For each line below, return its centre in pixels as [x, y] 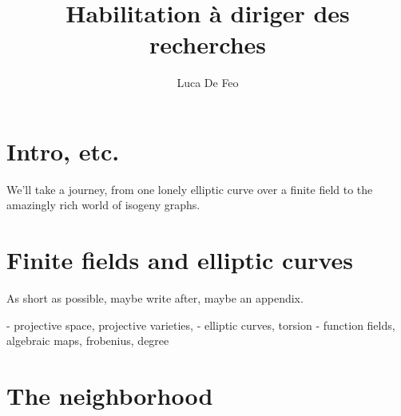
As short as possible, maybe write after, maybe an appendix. [155, 298]
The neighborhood [110, 396]
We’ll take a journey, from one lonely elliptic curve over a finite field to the [190, 189]
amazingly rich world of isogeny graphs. [103, 205]
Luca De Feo [208, 83]
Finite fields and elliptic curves [180, 260]
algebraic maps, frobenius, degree [88, 341]
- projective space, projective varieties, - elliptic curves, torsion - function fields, [201, 325]
